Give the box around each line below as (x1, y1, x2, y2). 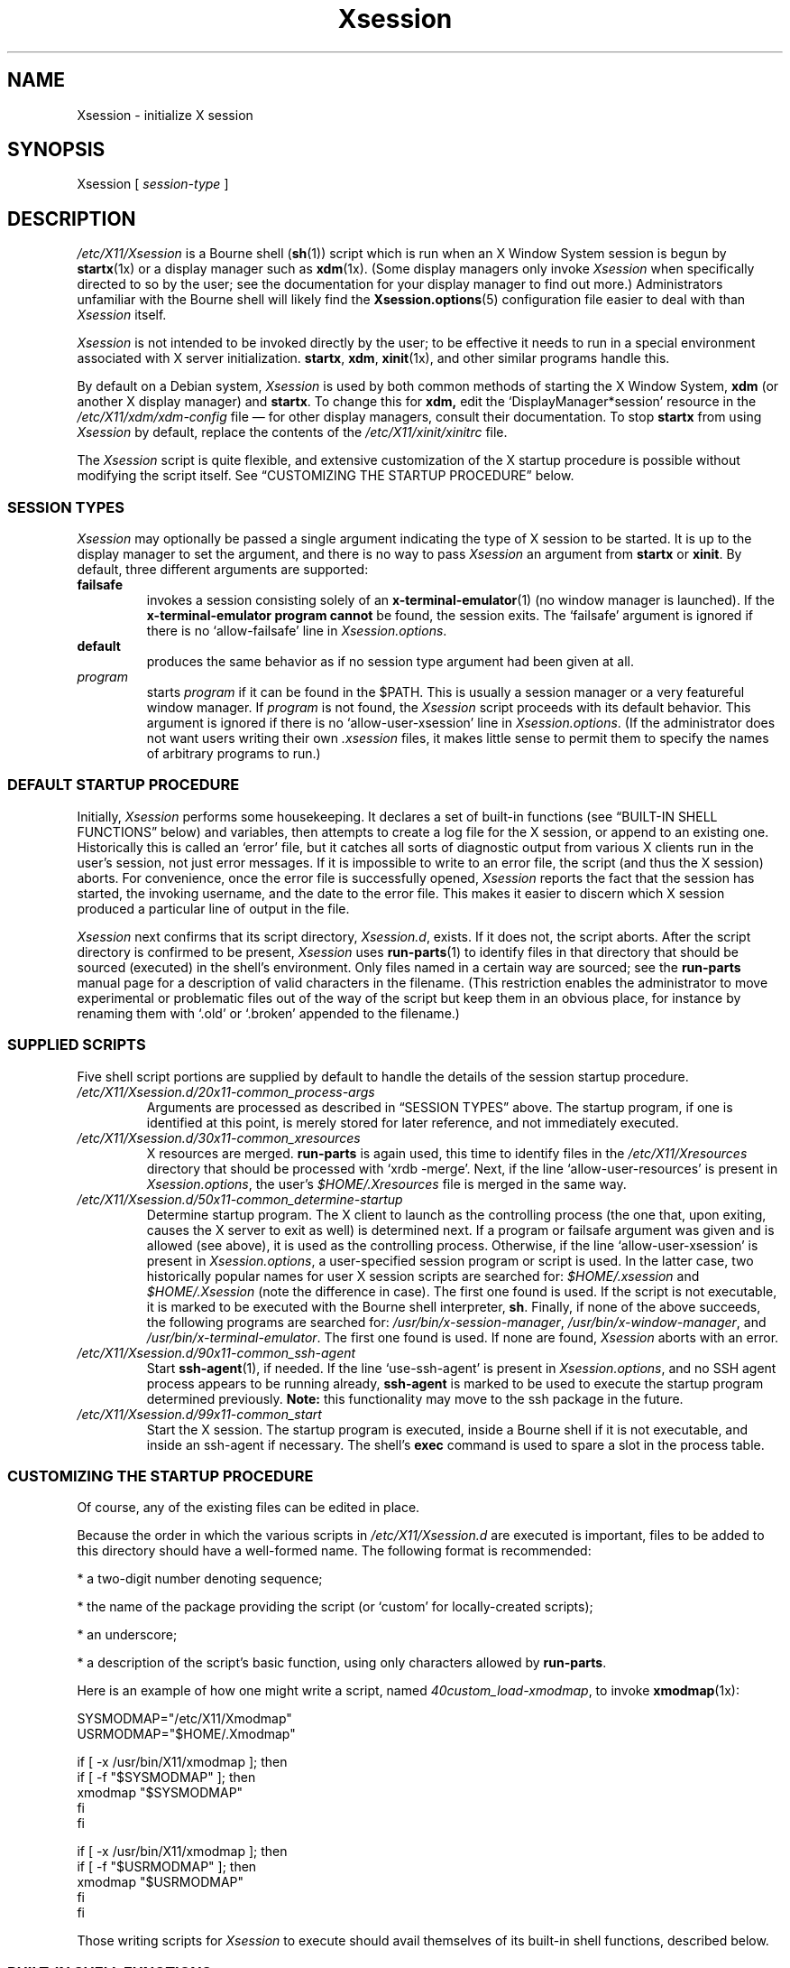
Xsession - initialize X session (77, 107, 253, 123)
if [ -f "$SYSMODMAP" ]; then (77, 1769, 256, 1786)
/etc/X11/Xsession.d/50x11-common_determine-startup (77, 1191, 403, 1207)
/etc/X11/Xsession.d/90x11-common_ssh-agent (77, 1344, 356, 1360)
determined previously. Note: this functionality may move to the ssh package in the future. (146, 1390, 684, 1406)
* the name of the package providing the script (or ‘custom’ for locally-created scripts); (77, 1599, 593, 1615)
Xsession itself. (77, 307, 167, 323)
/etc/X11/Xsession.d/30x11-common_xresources (77, 1129, 361, 1146)
